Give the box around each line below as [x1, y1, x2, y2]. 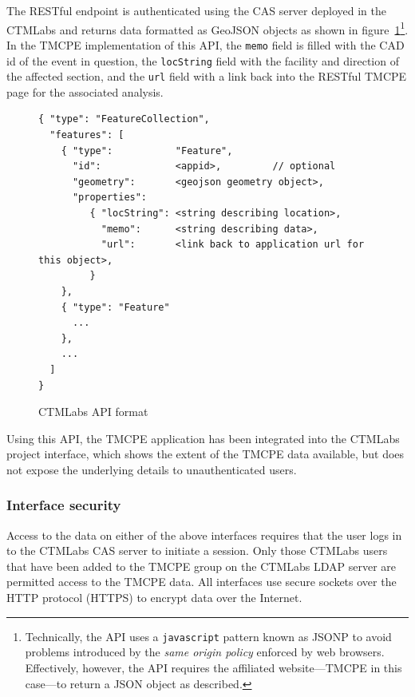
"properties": [72, 192, 148, 204]
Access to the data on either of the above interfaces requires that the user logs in [6, 526, 402, 543]
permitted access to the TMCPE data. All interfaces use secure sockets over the [6, 573, 397, 590]
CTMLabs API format [38, 403, 148, 420]
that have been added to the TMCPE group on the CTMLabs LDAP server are [6, 557, 396, 574]
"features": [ [49, 129, 125, 141]
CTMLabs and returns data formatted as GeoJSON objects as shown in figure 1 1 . [6, 18, 409, 38]
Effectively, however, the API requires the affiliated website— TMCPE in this [25, 659, 402, 675]
